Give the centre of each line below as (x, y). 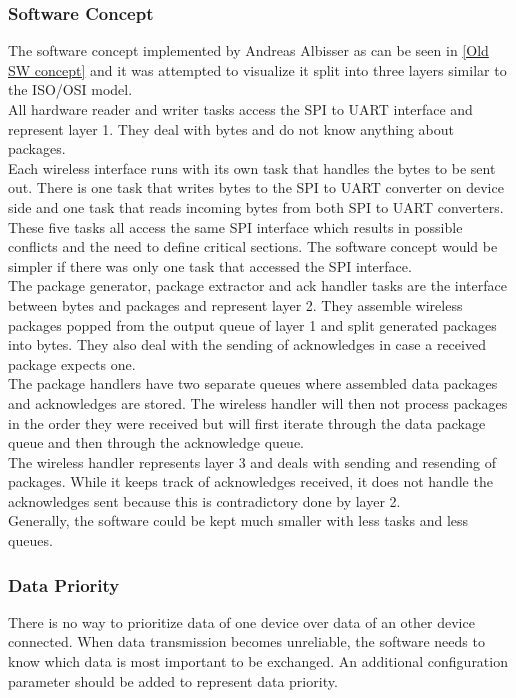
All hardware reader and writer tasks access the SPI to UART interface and (240, 109)
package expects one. (72, 363)
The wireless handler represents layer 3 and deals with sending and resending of (252, 461)
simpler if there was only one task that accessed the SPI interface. (210, 265)
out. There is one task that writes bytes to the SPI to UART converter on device (256, 187)
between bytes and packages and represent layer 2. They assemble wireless (235, 304)
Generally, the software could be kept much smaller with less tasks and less (238, 520)
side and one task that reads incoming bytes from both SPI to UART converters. (256, 206)
